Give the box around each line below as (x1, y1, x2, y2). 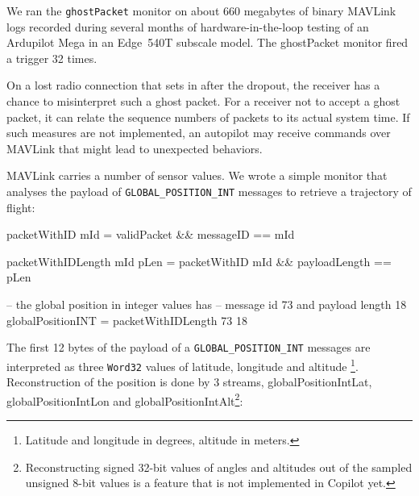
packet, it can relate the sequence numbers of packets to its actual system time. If (6, 108, 410, 125)
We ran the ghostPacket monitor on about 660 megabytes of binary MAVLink (6, 2, 396, 19)
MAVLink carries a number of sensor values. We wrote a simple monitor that (6, 167, 388, 184)
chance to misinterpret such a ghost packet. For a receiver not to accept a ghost (6, 93, 400, 110)
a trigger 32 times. (6, 49, 97, 66)
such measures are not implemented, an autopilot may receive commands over (6, 124, 391, 141)
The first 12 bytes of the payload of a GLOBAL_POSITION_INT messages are (6, 339, 371, 356)
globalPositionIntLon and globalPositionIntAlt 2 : (6, 390, 243, 409)
